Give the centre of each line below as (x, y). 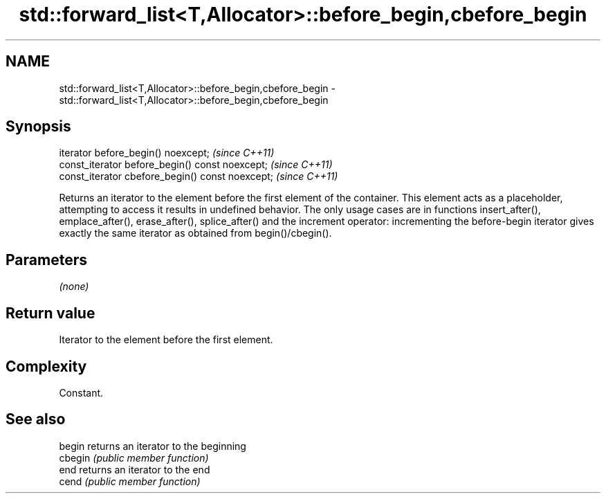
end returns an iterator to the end (135, 469)
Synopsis (38, 127)
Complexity (46, 366)
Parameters (46, 260)
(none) (74, 287)
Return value (50, 313)
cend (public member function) (130, 481)
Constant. (81, 392)
